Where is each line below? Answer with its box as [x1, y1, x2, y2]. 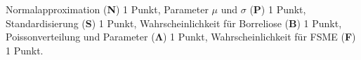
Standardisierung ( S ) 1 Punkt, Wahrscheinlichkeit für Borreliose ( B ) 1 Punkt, [6, 15, 342, 30]
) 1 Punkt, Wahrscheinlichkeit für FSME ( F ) [162, 29, 356, 44]
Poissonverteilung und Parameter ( [6, 29, 155, 44]
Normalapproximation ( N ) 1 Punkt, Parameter [6, 2, 209, 16]
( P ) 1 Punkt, [249, 2, 306, 16]
